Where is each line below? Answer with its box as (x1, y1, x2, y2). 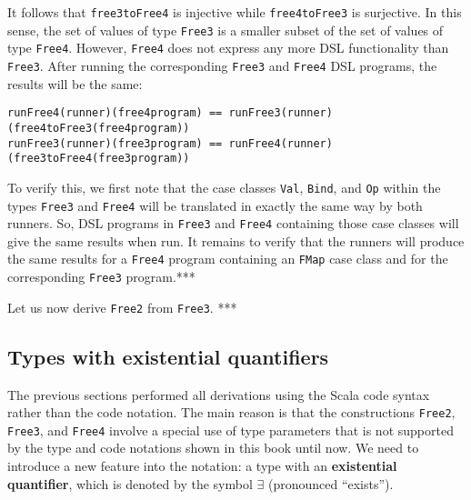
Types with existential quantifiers (7, 342, 329, 370)
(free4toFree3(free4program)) (7, 121, 190, 135)
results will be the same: (7, 74, 143, 93)
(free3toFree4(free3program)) (7, 152, 190, 165)
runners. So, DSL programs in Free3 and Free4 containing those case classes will (7, 214, 459, 233)
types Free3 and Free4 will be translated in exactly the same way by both (7, 195, 423, 215)
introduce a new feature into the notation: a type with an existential (7, 456, 397, 475)
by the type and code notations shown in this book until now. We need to (7, 438, 419, 457)
